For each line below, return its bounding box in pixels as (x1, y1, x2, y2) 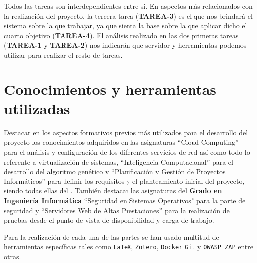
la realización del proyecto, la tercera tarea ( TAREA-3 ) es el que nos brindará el (4, 10, 253, 21)
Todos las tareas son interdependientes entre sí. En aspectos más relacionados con (4, 1, 253, 11)
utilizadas (4, 98, 70, 118)
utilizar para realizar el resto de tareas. (4, 49, 123, 60)
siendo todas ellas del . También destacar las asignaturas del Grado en (4, 185, 222, 196)
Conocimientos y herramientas (4, 79, 217, 99)
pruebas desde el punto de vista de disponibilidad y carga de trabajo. (4, 215, 214, 225)
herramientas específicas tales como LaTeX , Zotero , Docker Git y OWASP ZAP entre (4, 241, 254, 252)
